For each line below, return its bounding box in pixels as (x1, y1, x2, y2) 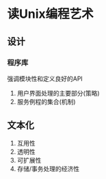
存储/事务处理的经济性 (16, 165, 80, 173)
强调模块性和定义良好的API (7, 74, 83, 83)
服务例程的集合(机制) (16, 97, 77, 106)
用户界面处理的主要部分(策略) (16, 89, 101, 97)
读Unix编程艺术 (7, 6, 94, 22)
